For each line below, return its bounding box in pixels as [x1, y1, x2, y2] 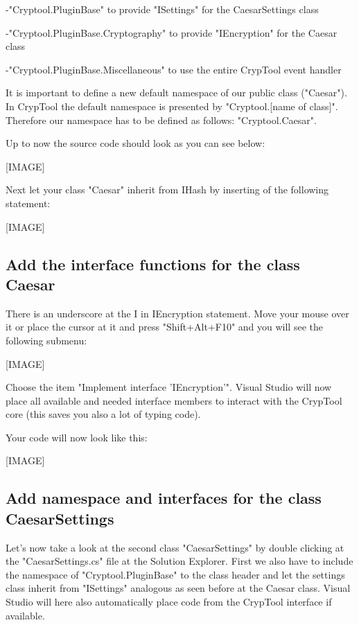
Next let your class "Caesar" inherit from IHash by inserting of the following [6, 182, 329, 197]
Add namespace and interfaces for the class [6, 487, 322, 509]
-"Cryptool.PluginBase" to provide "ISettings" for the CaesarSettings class [6, 2, 319, 16]
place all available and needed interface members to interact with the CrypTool [6, 393, 342, 407]
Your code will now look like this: [6, 430, 148, 444]
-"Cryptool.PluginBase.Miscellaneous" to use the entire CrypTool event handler [6, 62, 342, 76]
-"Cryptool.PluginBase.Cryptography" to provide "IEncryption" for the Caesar [6, 25, 338, 39]
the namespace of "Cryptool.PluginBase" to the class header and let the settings [6, 567, 345, 581]
